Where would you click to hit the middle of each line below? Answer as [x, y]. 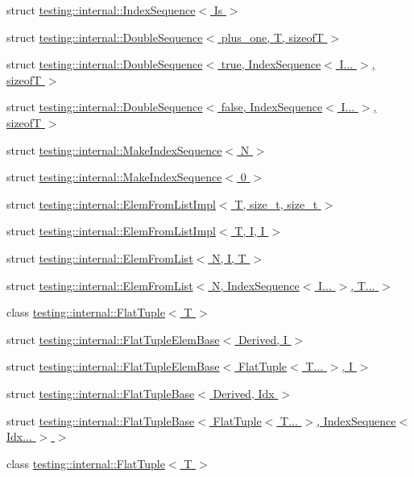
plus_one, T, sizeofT [272, 37]
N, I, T [229, 257]
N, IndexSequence [255, 285]
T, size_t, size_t [276, 203]
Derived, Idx [244, 393]
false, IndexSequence [272, 107]
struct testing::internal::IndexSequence [101, 10]
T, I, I [250, 231]
